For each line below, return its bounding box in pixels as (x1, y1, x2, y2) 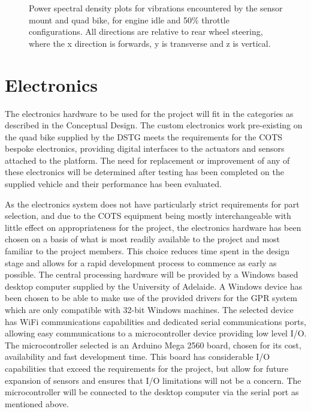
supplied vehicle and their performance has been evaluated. (5, 178, 222, 190)
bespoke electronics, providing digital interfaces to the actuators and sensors (5, 142, 285, 155)
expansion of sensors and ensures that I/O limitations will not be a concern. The (5, 374, 301, 386)
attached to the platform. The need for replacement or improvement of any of (5, 154, 290, 166)
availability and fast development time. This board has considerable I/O (5, 350, 270, 363)
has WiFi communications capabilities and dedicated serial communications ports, (5, 315, 306, 327)
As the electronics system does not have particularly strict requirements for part (5, 197, 300, 210)
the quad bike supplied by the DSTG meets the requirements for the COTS (5, 130, 283, 143)
